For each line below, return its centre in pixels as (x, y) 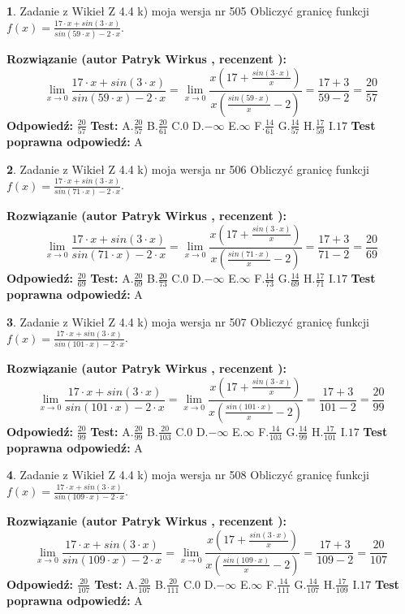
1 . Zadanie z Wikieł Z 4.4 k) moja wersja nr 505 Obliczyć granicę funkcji (188, 11)
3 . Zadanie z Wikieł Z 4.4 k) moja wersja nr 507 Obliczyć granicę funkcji (188, 321)
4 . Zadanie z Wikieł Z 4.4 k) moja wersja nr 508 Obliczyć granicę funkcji (188, 475)
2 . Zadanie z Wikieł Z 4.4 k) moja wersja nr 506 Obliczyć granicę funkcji (188, 169)
